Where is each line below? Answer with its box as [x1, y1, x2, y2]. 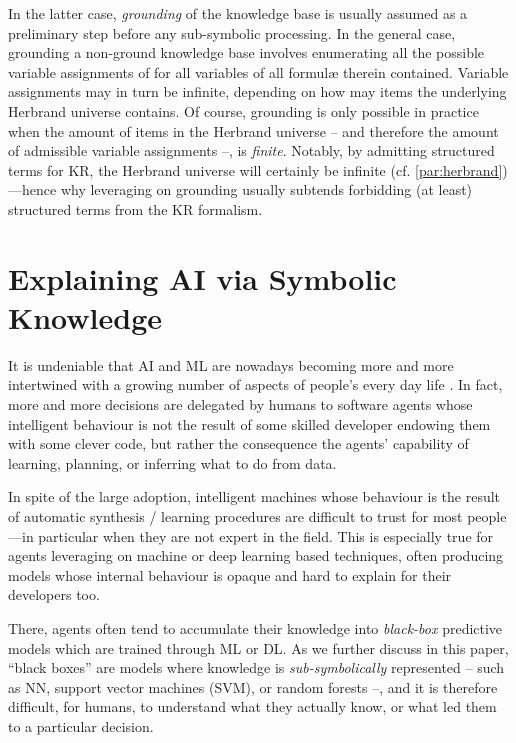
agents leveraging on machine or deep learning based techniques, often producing [8, 545, 504, 566]
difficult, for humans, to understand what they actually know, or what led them [8, 696, 497, 717]
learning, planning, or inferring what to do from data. [8, 452, 337, 473]
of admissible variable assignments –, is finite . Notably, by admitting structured [8, 140, 495, 161]
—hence [8, 179, 57, 200]
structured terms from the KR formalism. [8, 198, 263, 219]
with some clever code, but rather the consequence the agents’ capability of [8, 433, 469, 454]
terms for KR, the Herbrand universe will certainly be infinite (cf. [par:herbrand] [8, 159, 503, 180]
